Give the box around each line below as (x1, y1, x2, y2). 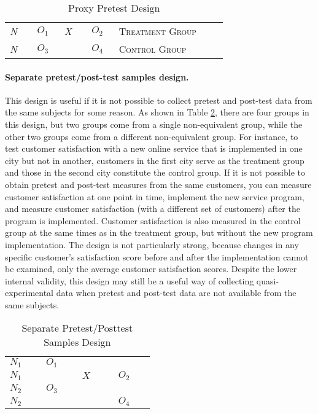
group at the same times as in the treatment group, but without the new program (5, 226, 313, 239)
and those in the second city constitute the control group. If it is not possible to (5, 166, 305, 179)
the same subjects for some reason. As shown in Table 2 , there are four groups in (5, 106, 309, 119)
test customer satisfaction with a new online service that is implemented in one (5, 142, 303, 155)
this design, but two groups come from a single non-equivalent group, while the (5, 117, 303, 130)
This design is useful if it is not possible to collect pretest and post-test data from (5, 93, 312, 106)
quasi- (256, 274, 279, 287)
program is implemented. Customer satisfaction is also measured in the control (5, 214, 301, 227)
